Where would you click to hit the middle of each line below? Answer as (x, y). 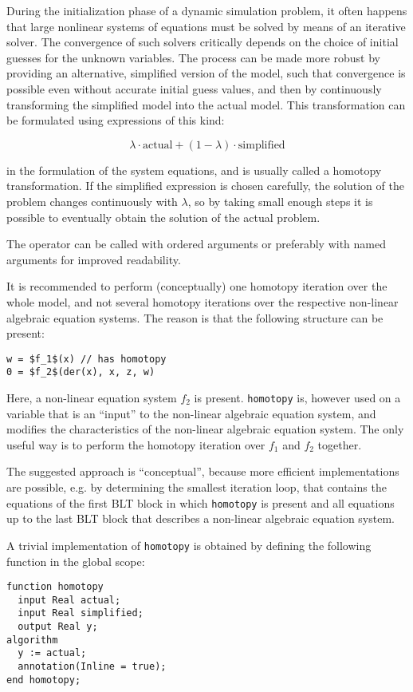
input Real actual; (69, 600)
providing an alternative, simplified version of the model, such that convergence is (206, 73)
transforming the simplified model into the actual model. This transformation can (206, 104)
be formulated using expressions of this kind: (116, 120)
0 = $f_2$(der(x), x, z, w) (81, 372)
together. (340, 444)
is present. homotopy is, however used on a (297, 397)
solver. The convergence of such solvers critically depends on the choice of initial (203, 42)
